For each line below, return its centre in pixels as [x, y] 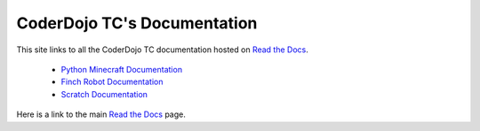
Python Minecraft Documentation [121, 69]
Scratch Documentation [104, 94]
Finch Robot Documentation [112, 82]
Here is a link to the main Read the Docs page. [101, 114]
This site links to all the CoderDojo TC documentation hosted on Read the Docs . [162, 50]
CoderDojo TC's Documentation [137, 23]
